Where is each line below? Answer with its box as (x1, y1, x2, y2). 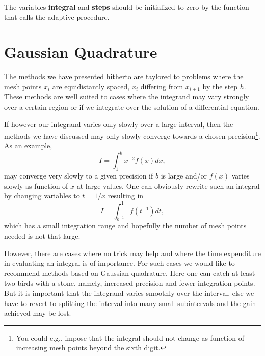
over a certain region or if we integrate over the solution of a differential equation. (4, 101, 259, 112)
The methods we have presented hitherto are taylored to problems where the (4, 71, 244, 82)
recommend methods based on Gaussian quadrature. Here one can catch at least (4, 267, 255, 278)
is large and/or (161, 170, 207, 181)
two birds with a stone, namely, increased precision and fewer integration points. (4, 277, 255, 288)
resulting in (108, 190, 144, 201)
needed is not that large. (4, 230, 81, 241)
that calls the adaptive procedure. (4, 11, 110, 22)
